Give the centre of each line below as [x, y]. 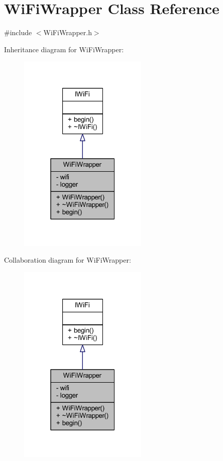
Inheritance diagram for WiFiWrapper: [64, 49]
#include [18, 32]
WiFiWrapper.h [68, 32]
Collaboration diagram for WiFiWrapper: [68, 260]
